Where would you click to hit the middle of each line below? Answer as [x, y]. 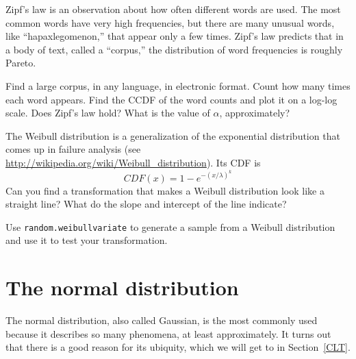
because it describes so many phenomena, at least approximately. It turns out [168, 333]
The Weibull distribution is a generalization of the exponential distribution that [173, 135]
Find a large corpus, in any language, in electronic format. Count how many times [178, 85]
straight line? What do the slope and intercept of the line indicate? [146, 204]
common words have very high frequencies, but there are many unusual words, [170, 22]
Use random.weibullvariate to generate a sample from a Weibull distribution [170, 226]
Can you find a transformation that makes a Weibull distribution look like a [165, 190]
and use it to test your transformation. [87, 240]
